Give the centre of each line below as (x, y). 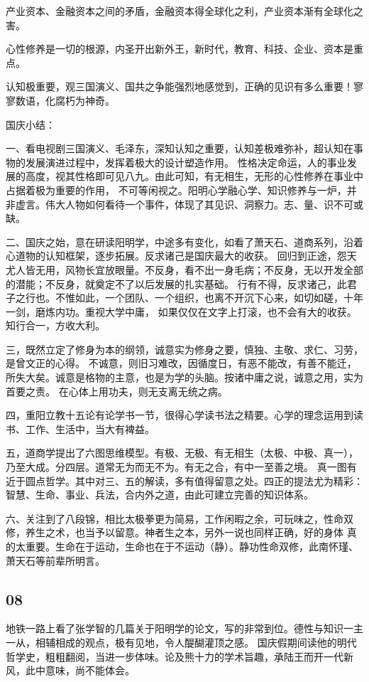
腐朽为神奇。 (85, 100)
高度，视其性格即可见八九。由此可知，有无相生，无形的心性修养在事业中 (194, 176)
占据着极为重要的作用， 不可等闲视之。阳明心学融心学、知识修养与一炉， (176, 190)
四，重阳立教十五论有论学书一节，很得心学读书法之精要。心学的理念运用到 (180, 415)
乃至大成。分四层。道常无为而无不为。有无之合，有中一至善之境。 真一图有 (181, 467)
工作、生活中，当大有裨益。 (90, 428)
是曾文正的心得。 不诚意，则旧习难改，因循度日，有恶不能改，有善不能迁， (181, 363)
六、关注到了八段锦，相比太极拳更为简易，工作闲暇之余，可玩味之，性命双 (180, 518)
